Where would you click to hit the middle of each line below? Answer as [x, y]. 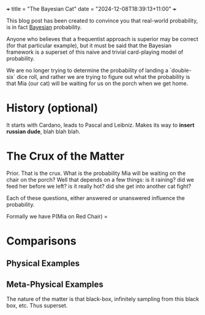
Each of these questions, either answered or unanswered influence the [96, 198]
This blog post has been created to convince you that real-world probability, [102, 20]
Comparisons [41, 241]
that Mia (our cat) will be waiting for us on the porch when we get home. [97, 83]
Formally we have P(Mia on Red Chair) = [57, 216]
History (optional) [52, 108]
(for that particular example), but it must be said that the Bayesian [89, 46]
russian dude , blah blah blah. [43, 132]
